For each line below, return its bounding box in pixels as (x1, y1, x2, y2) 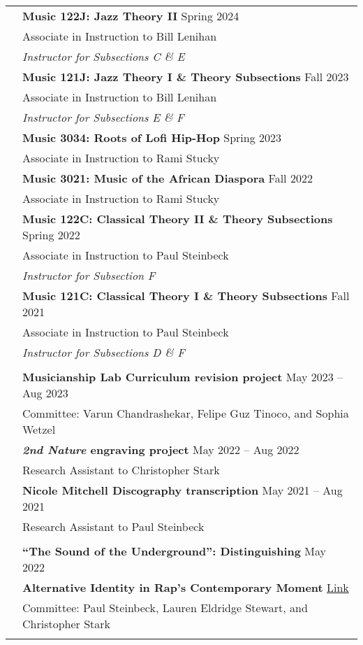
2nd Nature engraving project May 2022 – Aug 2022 (22, 441, 299, 458)
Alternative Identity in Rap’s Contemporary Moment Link (22, 579, 349, 595)
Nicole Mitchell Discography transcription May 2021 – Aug (22, 482, 343, 498)
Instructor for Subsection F (22, 267, 156, 283)
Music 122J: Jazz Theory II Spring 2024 (22, 8, 239, 24)
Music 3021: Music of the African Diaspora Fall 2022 (22, 170, 313, 186)
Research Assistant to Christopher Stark (22, 462, 220, 478)
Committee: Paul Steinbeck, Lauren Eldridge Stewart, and (22, 600, 308, 616)
